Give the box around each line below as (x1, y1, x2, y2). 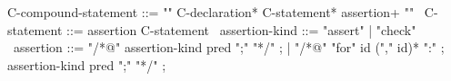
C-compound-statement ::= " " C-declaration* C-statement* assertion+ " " (7, 3, 415, 21)
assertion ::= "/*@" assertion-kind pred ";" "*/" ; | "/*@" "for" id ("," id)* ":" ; (13, 38, 445, 57)
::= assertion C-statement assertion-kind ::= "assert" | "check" (66, 20, 416, 39)
